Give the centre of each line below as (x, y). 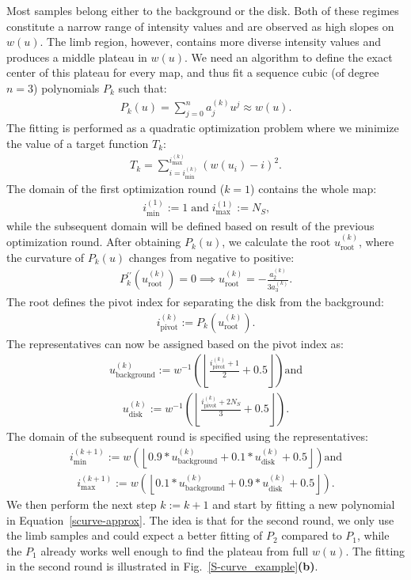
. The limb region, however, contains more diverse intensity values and (211, 42)
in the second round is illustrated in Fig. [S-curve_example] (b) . (162, 566)
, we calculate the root (276, 242)
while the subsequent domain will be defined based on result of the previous (190, 225)
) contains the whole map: (314, 188)
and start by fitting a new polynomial (304, 504)
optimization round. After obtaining (94, 242)
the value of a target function (78, 143)
